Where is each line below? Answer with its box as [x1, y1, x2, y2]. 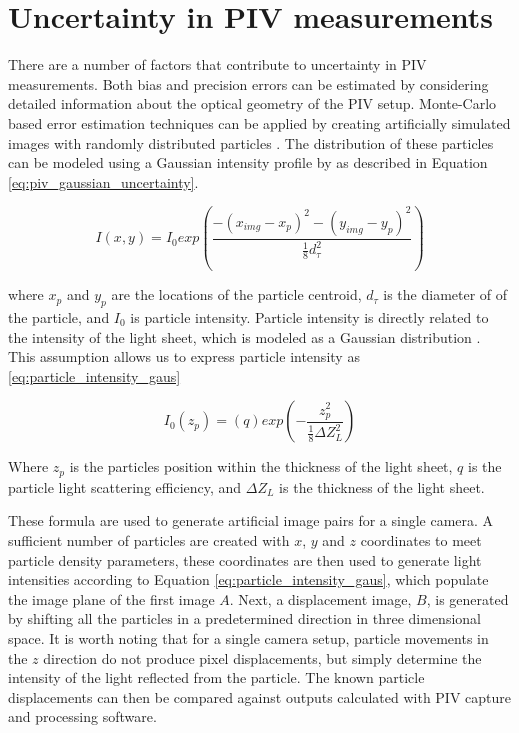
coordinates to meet [360, 530, 482, 551]
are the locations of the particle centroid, [111, 284, 362, 305]
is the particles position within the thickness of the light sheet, [69, 456, 453, 477]
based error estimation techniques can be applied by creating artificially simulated [8, 112, 511, 133]
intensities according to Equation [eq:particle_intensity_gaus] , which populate [8, 569, 489, 590]
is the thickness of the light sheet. [279, 476, 485, 497]
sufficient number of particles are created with [8, 530, 290, 551]
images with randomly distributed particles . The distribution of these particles [8, 132, 494, 153]
